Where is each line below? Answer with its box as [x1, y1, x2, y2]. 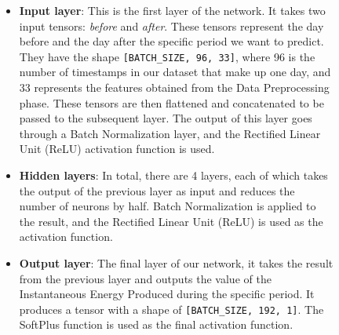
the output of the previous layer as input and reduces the [19, 182, 295, 198]
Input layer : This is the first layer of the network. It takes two [19, 2, 326, 18]
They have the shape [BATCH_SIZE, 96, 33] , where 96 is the [19, 48, 315, 64]
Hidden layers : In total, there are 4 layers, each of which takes [19, 167, 328, 183]
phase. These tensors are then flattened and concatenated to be [19, 94, 324, 111]
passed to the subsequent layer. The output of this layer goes [19, 110, 312, 126]
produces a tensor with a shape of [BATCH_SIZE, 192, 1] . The [19, 300, 324, 317]
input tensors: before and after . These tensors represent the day [19, 17, 324, 34]
